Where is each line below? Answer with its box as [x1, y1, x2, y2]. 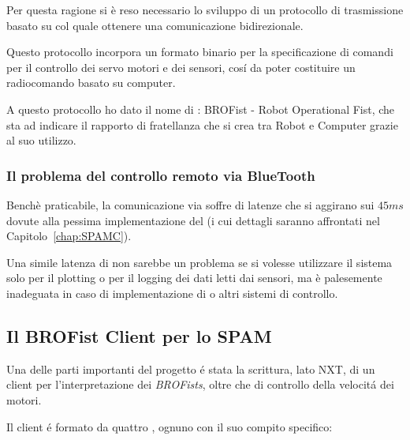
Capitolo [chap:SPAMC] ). [6, 228, 132, 244]
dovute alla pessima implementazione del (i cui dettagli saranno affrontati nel [6, 212, 380, 228]
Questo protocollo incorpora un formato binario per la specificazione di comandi [6, 43, 393, 60]
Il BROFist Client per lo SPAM [6, 323, 272, 348]
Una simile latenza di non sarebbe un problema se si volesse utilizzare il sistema [6, 254, 393, 270]
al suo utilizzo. [6, 132, 76, 149]
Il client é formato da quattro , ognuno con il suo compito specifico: [6, 418, 333, 434]
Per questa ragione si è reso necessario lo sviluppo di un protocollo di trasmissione [6, 2, 404, 17]
